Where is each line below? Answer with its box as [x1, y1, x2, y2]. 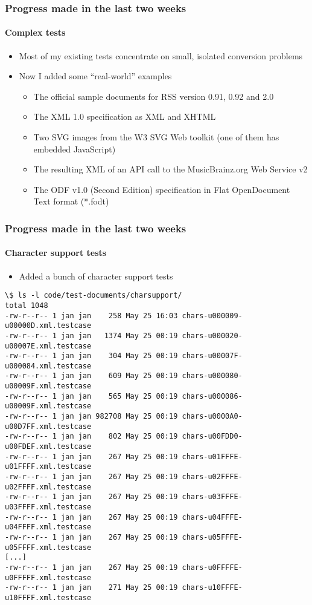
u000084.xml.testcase [5, 361, 92, 370]
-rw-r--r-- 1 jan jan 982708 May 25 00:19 [5, 412, 178, 421]
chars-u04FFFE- [182, 512, 243, 522]
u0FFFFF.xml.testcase [5, 573, 92, 582]
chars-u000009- [182, 311, 243, 320]
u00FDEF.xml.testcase [5, 442, 92, 451]
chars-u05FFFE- [182, 532, 243, 541]
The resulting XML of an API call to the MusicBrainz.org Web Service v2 [33, 163, 308, 175]
